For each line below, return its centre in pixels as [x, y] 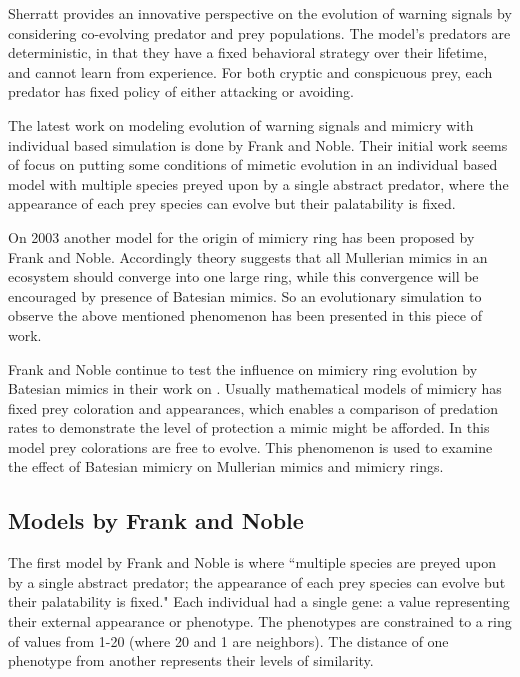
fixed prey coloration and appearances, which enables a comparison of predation [253, 407]
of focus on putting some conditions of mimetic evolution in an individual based [253, 164]
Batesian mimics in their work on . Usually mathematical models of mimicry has [255, 388]
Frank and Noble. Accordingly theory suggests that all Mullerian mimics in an [248, 256]
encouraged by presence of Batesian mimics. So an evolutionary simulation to [245, 295]
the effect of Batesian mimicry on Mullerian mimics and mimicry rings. [226, 466]
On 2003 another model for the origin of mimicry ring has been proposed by [241, 236]
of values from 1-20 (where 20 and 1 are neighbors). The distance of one [228, 640]
